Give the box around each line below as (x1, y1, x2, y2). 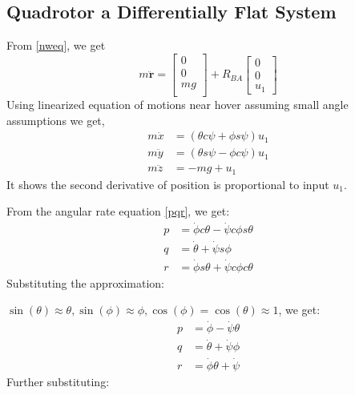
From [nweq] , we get (6, 37, 106, 54)
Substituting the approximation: (6, 274, 164, 291)
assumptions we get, (6, 111, 105, 128)
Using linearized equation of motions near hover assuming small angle (6, 95, 349, 112)
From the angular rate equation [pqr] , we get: (6, 203, 230, 220)
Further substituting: (6, 373, 110, 389)
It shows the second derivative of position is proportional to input (6, 175, 329, 192)
